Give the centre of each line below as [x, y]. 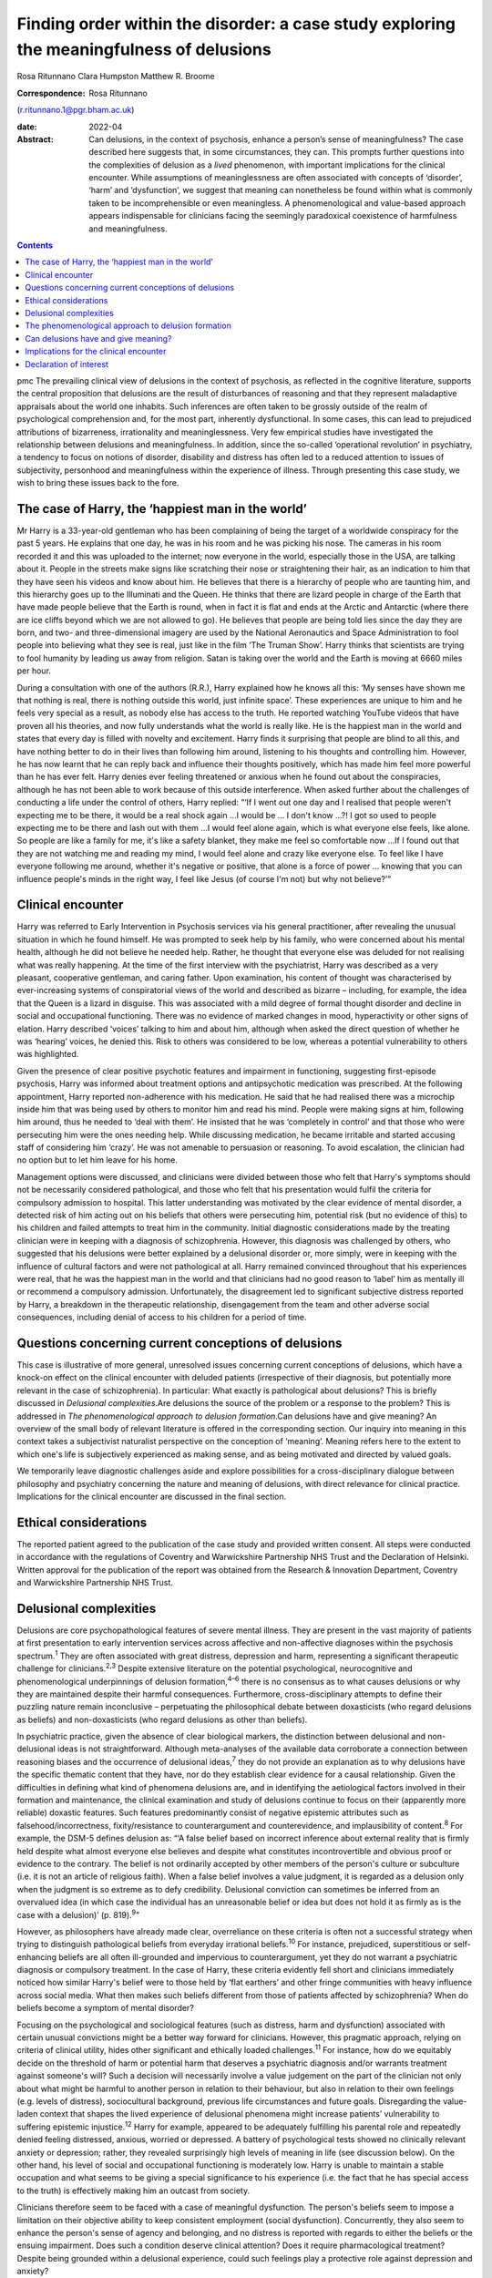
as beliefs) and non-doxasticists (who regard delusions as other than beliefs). [162, 1719]
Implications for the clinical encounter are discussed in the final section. [152, 1496]
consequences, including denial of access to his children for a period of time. [162, 1318]
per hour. [34, 671]
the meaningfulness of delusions [144, 49]
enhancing [37, 1957]
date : [27, 127]
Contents [35, 245]
